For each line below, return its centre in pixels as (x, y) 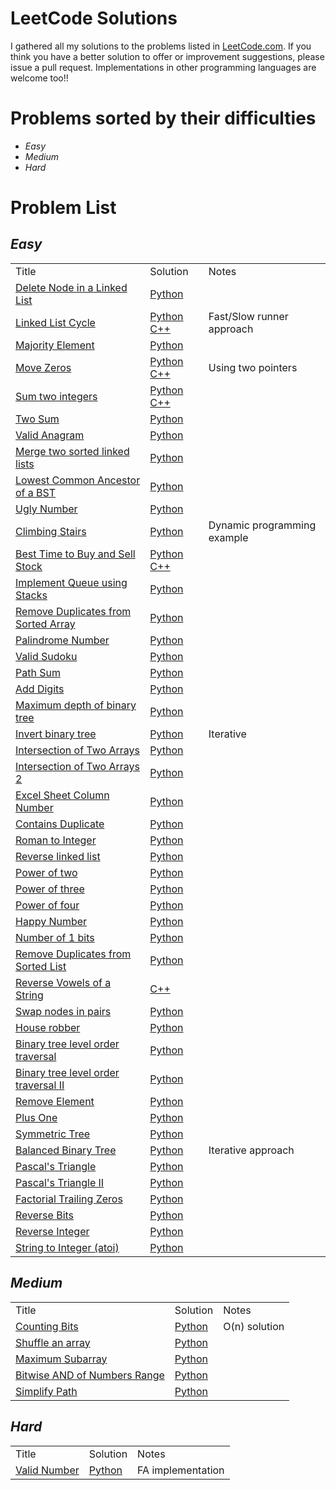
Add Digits (40, 689)
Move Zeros (43, 367)
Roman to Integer (56, 840)
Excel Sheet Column (62, 795)
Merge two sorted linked (72, 451)
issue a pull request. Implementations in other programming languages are (163, 67)
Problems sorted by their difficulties (163, 118)
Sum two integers (56, 396)
